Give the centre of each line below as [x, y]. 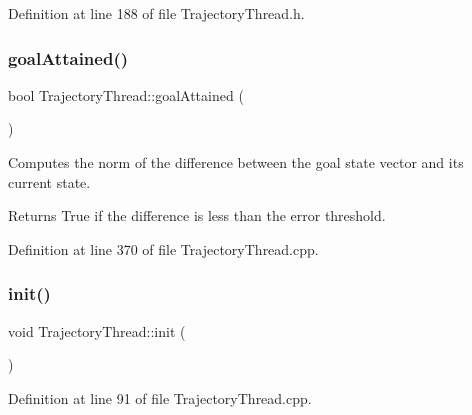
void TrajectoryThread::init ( [97, 330]
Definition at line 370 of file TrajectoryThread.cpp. [163, 248]
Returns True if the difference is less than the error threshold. [197, 215]
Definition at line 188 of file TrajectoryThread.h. [156, 13]
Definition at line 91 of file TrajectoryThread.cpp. [160, 397]
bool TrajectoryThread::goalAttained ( [126, 94]
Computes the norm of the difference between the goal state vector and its [236, 162]
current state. [49, 181]
